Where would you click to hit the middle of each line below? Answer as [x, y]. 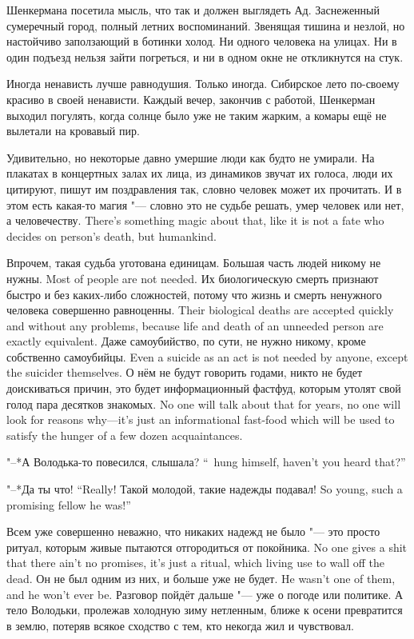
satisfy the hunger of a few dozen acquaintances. [125, 435]
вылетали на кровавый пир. [73, 131]
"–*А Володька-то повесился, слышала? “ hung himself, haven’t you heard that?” [206, 462]
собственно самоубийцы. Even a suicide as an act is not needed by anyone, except [207, 356]
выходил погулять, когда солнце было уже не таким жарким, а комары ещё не [197, 115]
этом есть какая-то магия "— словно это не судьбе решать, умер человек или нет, [205, 204]
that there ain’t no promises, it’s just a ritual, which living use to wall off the [196, 563]
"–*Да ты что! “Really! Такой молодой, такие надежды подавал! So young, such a [205, 489]
